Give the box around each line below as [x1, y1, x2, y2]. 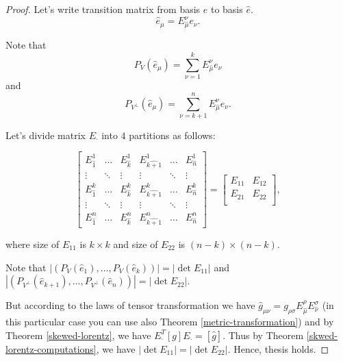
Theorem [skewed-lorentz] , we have [5, 327, 151, 342]
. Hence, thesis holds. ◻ [227, 341, 329, 356]
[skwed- [306, 327, 338, 342]
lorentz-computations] [5, 341, 97, 356]
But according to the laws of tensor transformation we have [5, 298, 255, 312]
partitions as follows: [129, 127, 216, 142]
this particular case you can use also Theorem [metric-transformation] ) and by [5, 314, 334, 329]
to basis [210, 2, 243, 16]
